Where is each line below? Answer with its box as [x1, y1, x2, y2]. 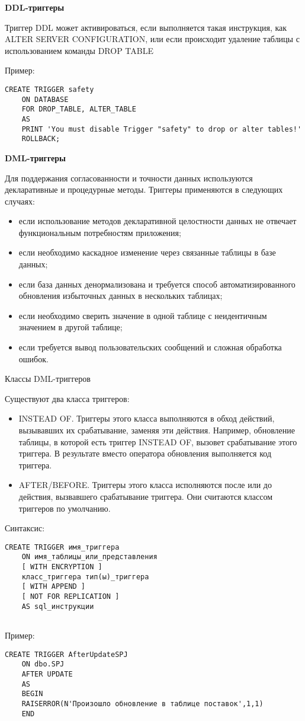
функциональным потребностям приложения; [18, 226, 181, 238]
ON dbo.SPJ [21, 660, 65, 669]
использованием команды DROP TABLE [5, 44, 154, 56]
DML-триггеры [5, 151, 66, 164]
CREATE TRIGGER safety [5, 85, 94, 94]
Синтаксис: [5, 522, 45, 534]
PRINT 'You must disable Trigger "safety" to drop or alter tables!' [21, 125, 302, 133]
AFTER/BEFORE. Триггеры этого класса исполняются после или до [18, 478, 272, 491]
